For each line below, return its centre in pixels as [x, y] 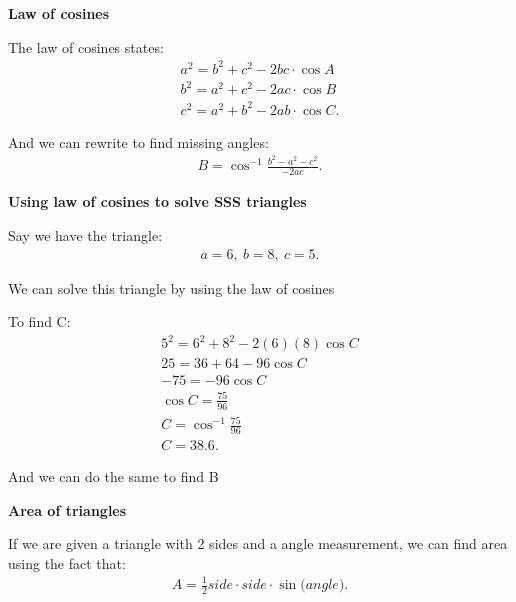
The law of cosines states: [86, 46]
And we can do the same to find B [113, 476]
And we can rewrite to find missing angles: [138, 141]
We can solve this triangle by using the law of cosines [171, 287]
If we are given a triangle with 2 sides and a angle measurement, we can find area [258, 543]
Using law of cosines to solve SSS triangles [157, 201]
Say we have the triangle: [85, 234]
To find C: [39, 321]
